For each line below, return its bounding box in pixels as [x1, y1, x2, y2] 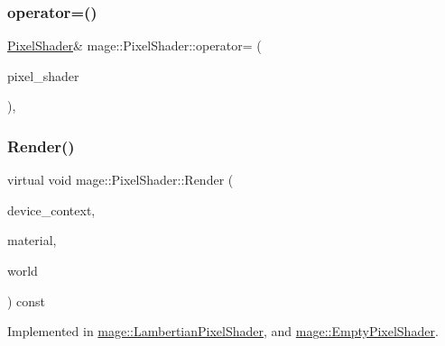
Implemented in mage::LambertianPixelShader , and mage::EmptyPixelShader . [7, 322, 439, 341]
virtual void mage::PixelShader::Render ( [7, 170, 234, 189]
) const [7, 291, 46, 310]
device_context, [7, 200, 96, 219]
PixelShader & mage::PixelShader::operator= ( [7, 36, 262, 55]
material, [7, 231, 57, 250]
